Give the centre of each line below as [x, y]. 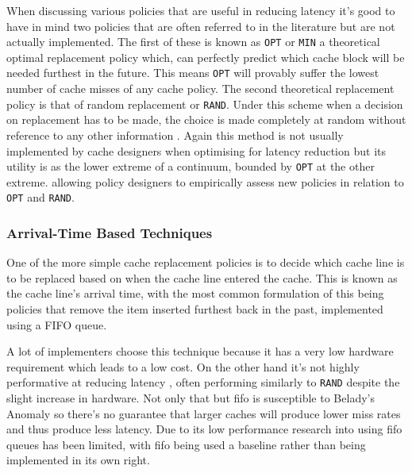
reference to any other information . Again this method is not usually [175, 135]
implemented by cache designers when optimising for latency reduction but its [196, 150]
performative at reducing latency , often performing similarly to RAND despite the [203, 382]
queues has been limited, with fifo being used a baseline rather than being [186, 444]
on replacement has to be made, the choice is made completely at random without [206, 119]
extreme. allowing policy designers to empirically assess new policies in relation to [205, 181]
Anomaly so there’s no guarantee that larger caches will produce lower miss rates [204, 413]
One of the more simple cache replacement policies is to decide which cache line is [206, 262]
